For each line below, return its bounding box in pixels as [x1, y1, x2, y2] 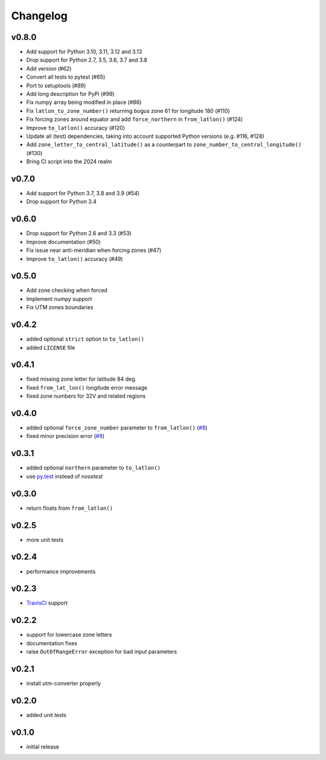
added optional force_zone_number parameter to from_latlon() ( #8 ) [26, 424, 208, 431]
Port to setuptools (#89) [26, 82, 86, 89]
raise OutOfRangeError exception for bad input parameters [26, 648, 177, 655]
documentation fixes [26, 639, 78, 646]
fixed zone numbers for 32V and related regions [26, 393, 146, 400]
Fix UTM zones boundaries [26, 304, 94, 311]
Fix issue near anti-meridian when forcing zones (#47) [26, 246, 162, 254]
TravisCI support [26, 599, 68, 607]
